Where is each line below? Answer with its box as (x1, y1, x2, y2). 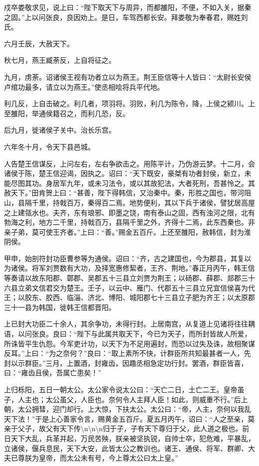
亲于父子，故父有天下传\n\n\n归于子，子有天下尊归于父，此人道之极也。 (4, 423, 243, 434)
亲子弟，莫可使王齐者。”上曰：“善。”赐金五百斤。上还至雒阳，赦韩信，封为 (4, 226, 244, 237)
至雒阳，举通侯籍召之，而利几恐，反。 (4, 108, 129, 118)
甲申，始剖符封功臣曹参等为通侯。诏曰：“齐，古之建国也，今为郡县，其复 (4, 253, 245, 263)
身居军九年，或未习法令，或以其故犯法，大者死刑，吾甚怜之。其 (45, 177, 255, 188)
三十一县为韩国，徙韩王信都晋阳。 (4, 302, 116, 312)
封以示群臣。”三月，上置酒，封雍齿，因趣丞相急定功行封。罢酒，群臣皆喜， (4, 357, 248, 368)
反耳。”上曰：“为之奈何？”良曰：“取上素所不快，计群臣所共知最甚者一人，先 (4, 348, 251, 358)
